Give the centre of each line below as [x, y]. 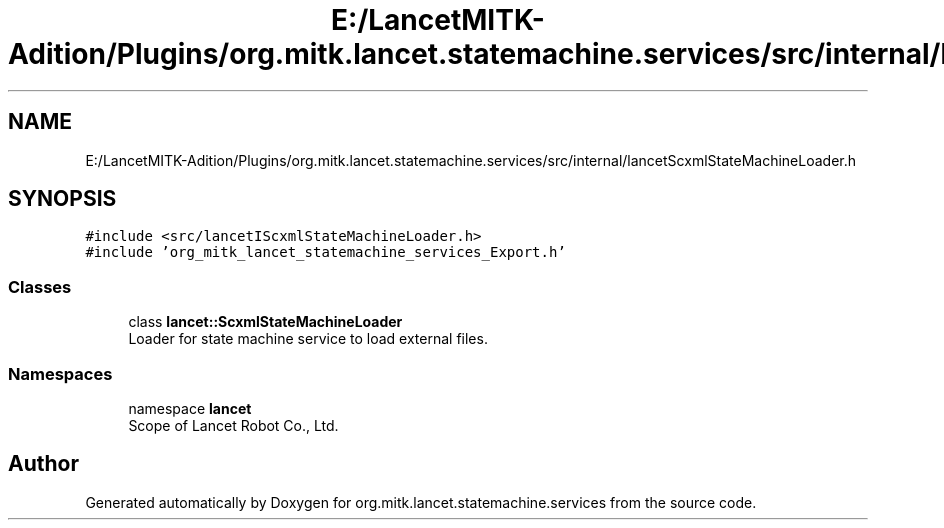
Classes [40, 286]
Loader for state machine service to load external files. [308, 339]
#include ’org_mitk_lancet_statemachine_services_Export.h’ [325, 252]
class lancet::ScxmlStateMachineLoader [265, 322]
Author [43, 464]
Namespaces [60, 373]
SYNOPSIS [62, 199]
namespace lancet [190, 408]
